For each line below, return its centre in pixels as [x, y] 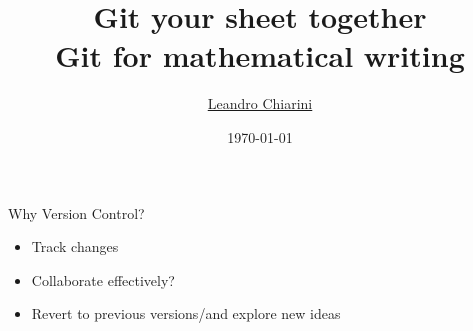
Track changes [75, 246]
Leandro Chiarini [260, 103]
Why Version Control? [76, 212]
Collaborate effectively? [103, 279]
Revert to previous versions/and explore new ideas [186, 313]
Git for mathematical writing [260, 55]
